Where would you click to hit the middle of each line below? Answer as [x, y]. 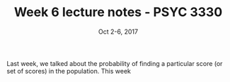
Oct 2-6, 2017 [118, 32]
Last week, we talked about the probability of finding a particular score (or [115, 63]
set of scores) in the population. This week [69, 71]
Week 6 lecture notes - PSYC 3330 [118, 12]
